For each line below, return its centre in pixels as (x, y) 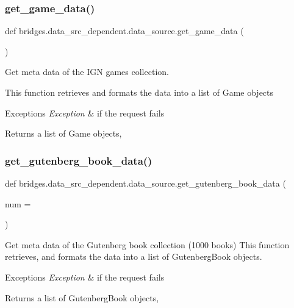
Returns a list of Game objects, (63, 133)
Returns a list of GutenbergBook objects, (82, 297)
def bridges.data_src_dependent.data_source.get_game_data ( (124, 31)
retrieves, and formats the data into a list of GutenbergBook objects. (134, 256)
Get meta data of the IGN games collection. (87, 72)
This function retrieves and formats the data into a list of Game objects (139, 92)
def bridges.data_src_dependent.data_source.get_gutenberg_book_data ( (145, 183)
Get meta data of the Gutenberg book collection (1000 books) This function (147, 244)
